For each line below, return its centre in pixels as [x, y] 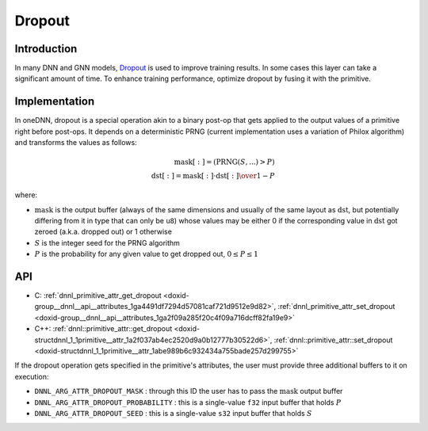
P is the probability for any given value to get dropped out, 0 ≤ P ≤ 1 [147, 254]
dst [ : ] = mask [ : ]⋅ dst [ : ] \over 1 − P [213, 176]
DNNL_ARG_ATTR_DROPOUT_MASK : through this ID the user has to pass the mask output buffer [189, 391]
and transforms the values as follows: [76, 143]
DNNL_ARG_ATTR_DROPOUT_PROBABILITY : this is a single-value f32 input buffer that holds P [188, 402]
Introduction [46, 49]
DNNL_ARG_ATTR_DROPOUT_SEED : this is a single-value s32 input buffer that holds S [173, 413]
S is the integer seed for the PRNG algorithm [107, 242]
